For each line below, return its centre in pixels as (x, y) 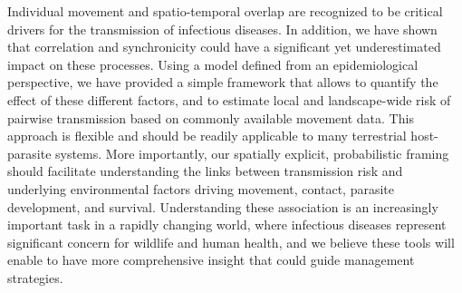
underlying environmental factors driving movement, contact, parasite (201, 188)
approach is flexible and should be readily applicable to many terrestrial (207, 136)
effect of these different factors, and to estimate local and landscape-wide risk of (229, 99)
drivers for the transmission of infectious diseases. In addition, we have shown (222, 29)
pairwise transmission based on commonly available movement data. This (211, 117)
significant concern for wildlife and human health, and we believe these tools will (231, 242)
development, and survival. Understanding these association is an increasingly (223, 206)
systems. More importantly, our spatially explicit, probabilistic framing (252, 153)
